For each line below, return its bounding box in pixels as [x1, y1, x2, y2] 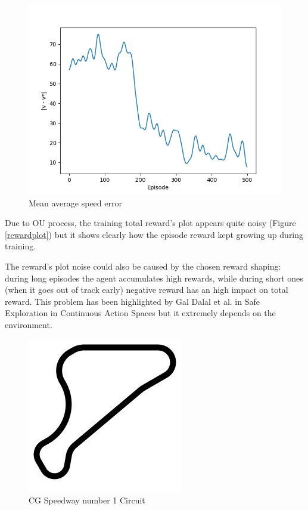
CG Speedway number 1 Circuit [29, 494, 145, 506]
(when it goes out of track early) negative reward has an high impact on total [5, 283, 288, 296]
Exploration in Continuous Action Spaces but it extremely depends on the [5, 307, 276, 319]
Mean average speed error [29, 196, 122, 209]
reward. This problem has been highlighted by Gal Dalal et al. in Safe [5, 295, 260, 307]
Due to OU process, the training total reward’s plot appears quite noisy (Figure [5, 217, 296, 229]
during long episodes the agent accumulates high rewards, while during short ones [5, 271, 303, 284]
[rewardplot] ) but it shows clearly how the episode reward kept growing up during [5, 228, 304, 240]
